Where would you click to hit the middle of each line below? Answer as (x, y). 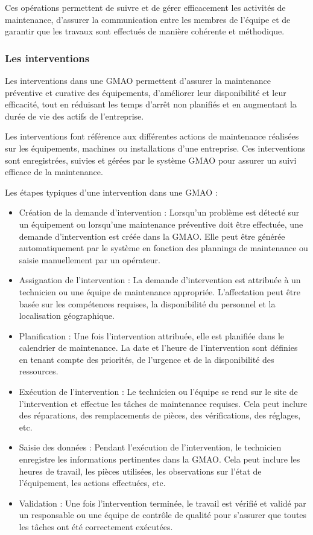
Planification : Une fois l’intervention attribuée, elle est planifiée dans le (151, 335)
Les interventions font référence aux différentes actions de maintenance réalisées (152, 136)
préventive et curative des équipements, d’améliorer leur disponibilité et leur (146, 92)
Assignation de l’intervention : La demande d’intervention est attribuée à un (160, 280)
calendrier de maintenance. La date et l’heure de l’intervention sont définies (158, 348)
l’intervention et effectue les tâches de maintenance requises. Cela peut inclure (163, 403)
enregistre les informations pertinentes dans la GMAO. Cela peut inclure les (160, 459)
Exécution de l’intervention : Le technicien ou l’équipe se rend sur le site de (158, 392)
